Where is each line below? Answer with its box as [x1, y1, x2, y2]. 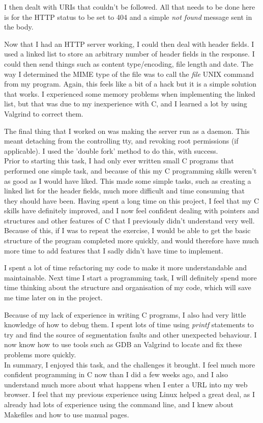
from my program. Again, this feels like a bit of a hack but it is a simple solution [4, 78, 256, 89]
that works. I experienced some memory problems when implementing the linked [4, 88, 255, 99]
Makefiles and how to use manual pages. [4, 409, 129, 419]
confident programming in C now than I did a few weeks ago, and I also [4, 369, 228, 380]
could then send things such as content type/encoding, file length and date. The [4, 58, 253, 69]
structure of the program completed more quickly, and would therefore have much [4, 235, 259, 246]
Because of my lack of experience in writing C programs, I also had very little [4, 309, 246, 320]
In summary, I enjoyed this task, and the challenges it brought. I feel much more [4, 359, 255, 370]
